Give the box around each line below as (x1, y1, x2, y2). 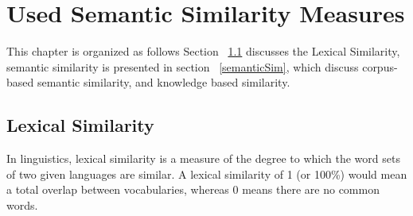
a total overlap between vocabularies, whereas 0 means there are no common (6, 181, 380, 198)
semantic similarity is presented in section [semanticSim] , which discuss (6, 58, 359, 75)
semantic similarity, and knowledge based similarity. (37, 74, 290, 91)
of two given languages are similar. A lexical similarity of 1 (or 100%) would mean (6, 165, 407, 182)
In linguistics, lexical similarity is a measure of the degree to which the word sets (6, 150, 400, 167)
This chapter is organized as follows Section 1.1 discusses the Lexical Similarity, (6, 43, 400, 60)
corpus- (362, 58, 398, 75)
